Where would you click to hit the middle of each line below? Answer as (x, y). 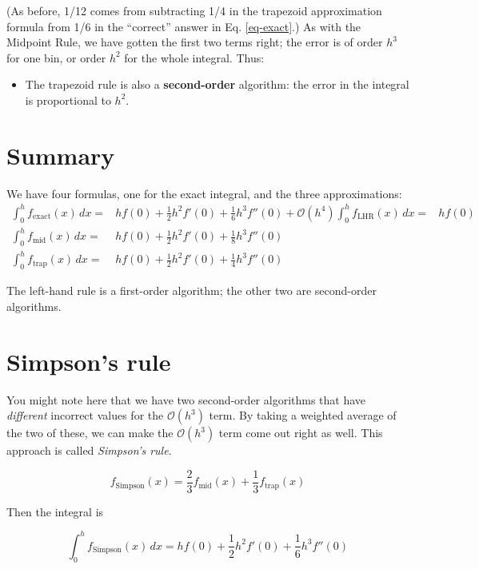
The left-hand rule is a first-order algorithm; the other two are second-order (192, 290)
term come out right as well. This (301, 433)
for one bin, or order (56, 57)
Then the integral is (55, 511)
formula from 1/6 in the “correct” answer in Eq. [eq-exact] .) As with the (184, 26)
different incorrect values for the (85, 415)
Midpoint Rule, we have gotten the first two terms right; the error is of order (195, 42)
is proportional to (68, 99)
